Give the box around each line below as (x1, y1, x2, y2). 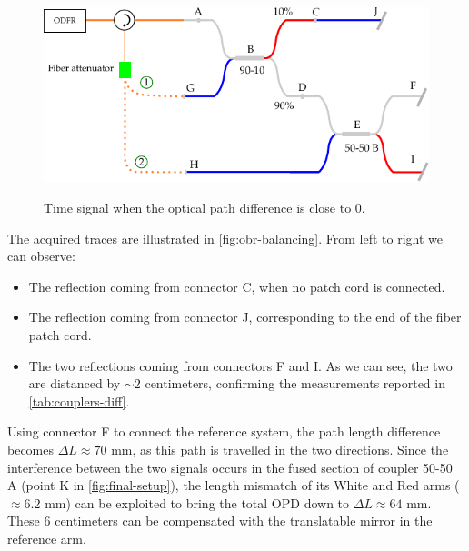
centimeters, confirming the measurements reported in (145, 374, 445, 393)
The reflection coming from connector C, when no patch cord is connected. (28, 276, 445, 296)
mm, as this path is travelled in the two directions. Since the (111, 440, 449, 458)
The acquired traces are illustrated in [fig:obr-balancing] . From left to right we (7, 228, 443, 247)
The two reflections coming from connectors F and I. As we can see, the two (28, 356, 453, 375)
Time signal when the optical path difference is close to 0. (44, 198, 365, 217)
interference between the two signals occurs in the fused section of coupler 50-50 (7, 457, 453, 476)
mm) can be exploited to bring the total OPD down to (45, 493, 350, 512)
